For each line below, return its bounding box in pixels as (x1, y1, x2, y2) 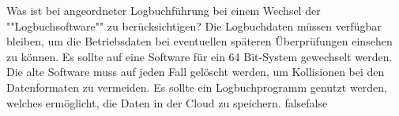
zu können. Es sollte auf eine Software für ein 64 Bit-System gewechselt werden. (6, 48, 393, 64)
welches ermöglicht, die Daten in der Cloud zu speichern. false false (6, 94, 328, 111)
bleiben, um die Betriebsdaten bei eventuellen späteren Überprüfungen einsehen (6, 33, 393, 49)
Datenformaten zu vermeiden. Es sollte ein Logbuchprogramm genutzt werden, (6, 78, 387, 95)
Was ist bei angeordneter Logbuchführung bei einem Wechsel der (6, 2, 321, 18)
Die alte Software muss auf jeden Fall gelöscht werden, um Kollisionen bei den (6, 63, 385, 80)
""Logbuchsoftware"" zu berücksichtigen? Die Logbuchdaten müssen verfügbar (6, 17, 382, 34)
